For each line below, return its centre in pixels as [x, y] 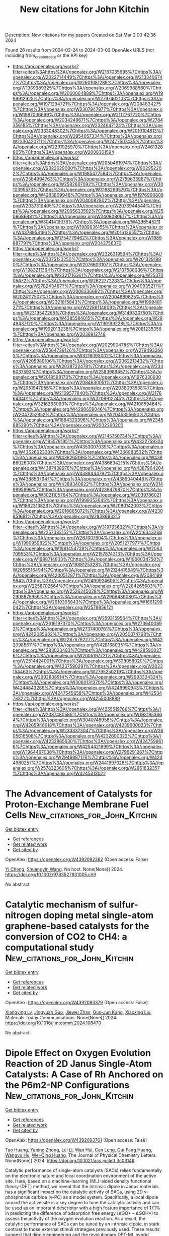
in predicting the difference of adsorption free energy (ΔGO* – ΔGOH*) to [82, 1213]
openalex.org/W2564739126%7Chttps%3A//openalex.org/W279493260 [88, 350]
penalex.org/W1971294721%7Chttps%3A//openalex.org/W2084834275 [87, 104]
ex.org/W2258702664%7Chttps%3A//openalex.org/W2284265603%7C [88, 586]
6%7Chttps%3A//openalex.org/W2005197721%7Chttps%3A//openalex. [87, 655]
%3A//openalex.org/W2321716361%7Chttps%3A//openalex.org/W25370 [88, 275]
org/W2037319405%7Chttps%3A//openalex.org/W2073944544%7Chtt [87, 206]
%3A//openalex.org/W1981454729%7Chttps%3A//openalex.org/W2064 [87, 548]
